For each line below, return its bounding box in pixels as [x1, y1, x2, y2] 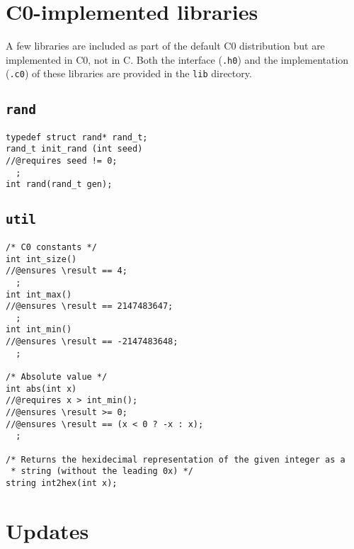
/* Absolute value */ [6, 372, 108, 383]
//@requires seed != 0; [6, 156, 118, 166]
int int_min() [6, 324, 72, 335]
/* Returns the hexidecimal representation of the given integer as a [6, 454, 346, 465]
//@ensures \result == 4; [6, 266, 127, 276]
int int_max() [6, 289, 72, 300]
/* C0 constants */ [6, 242, 97, 252]
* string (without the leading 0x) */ [11, 466, 193, 477]
